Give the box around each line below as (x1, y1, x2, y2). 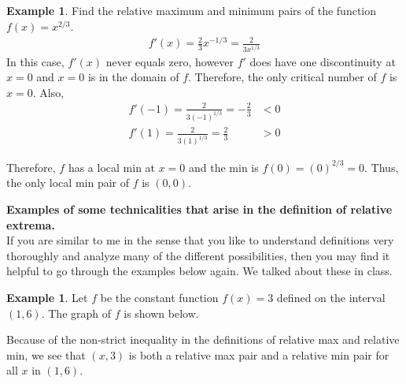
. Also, (32, 84, 65, 100)
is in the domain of (87, 69, 179, 85)
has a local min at (68, 158, 156, 175)
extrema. (6, 216, 55, 233)
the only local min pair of (6, 174, 130, 191)
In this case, (6, 53, 65, 69)
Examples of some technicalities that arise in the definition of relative (6, 200, 393, 217)
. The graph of (41, 304, 112, 321)
